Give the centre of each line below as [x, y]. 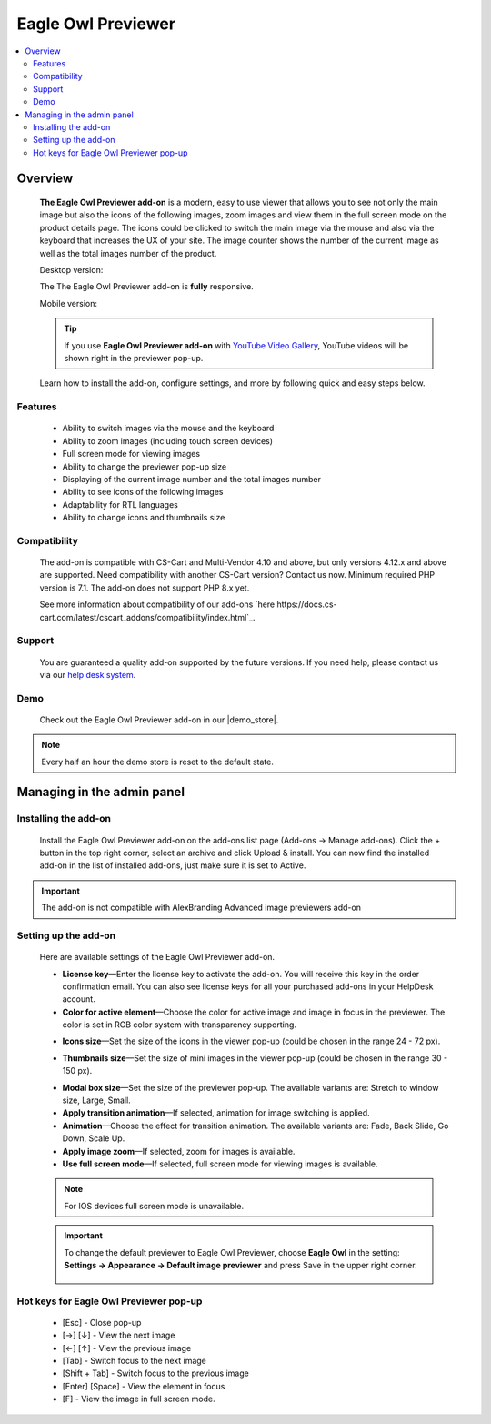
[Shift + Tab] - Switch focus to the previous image [155, 1373]
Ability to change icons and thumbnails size [144, 518]
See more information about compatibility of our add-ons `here [157, 604]
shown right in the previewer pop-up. [134, 358]
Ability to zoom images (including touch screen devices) [167, 440]
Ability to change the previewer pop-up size [145, 466]
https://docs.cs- [307, 604]
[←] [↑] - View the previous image [127, 1348]
